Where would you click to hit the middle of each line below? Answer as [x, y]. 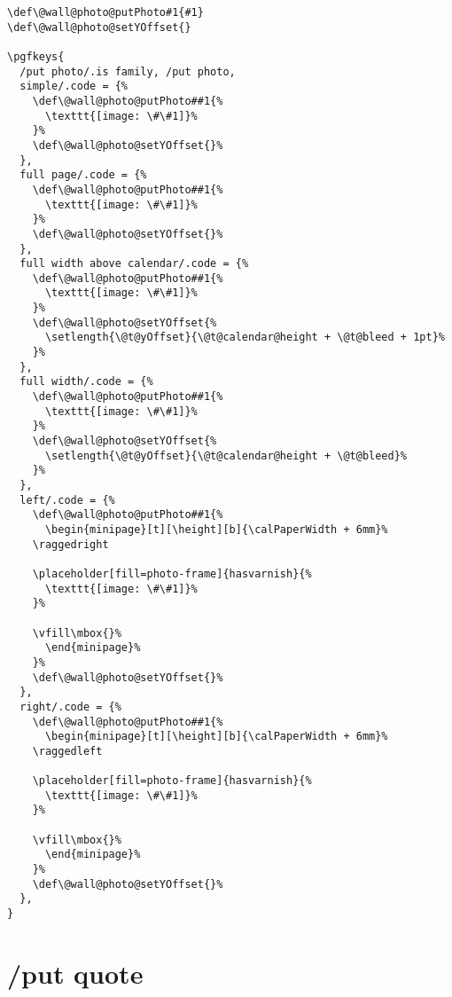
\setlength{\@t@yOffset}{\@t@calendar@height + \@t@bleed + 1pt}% [245, 338]
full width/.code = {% [86, 382]
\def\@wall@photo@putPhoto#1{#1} [105, 12]
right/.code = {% [70, 707]
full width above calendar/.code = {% [134, 264]
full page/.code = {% [83, 175]
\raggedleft [67, 751]
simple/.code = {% [74, 86]
